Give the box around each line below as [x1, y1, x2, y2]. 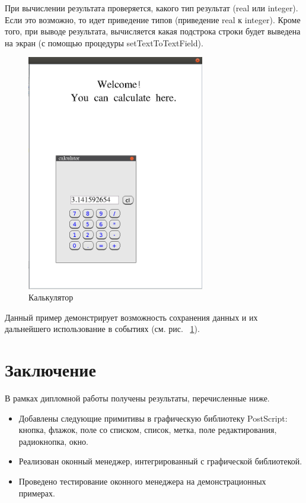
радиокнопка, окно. [18, 435, 88, 447]
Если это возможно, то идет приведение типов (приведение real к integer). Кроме [5, 13, 301, 26]
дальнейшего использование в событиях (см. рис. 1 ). [5, 322, 200, 335]
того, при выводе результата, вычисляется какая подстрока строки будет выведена [5, 25, 301, 37]
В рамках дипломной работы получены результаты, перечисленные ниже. [5, 392, 270, 404]
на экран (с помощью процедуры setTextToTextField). [5, 36, 203, 49]
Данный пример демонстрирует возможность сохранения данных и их [5, 311, 258, 323]
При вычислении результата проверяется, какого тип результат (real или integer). [5, 2, 298, 14]
